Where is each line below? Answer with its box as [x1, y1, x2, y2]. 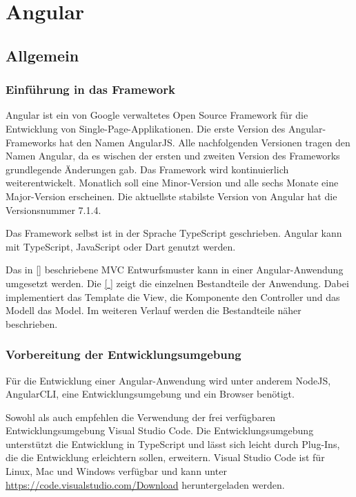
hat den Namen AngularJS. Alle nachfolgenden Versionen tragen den [59, 135, 350, 149]
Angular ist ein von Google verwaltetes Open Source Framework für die [6, 108, 308, 122]
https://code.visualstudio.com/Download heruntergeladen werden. [6, 477, 285, 491]
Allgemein [6, 44, 79, 66]
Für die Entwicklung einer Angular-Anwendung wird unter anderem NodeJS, [6, 373, 331, 387]
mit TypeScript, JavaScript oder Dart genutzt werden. [6, 239, 236, 253]
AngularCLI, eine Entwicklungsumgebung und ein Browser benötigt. [6, 387, 295, 401]
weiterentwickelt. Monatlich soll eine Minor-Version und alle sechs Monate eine [6, 175, 339, 190]
